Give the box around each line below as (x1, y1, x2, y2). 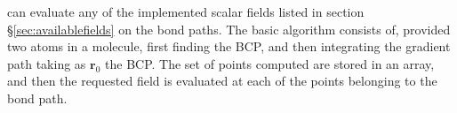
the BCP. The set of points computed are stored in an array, (105, 54, 435, 72)
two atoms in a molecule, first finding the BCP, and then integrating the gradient (7, 37, 451, 56)
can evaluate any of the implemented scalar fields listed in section (7, 3, 365, 20)
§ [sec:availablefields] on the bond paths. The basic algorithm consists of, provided (7, 19, 451, 38)
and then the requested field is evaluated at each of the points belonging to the (7, 72, 437, 90)
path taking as (7, 54, 86, 72)
